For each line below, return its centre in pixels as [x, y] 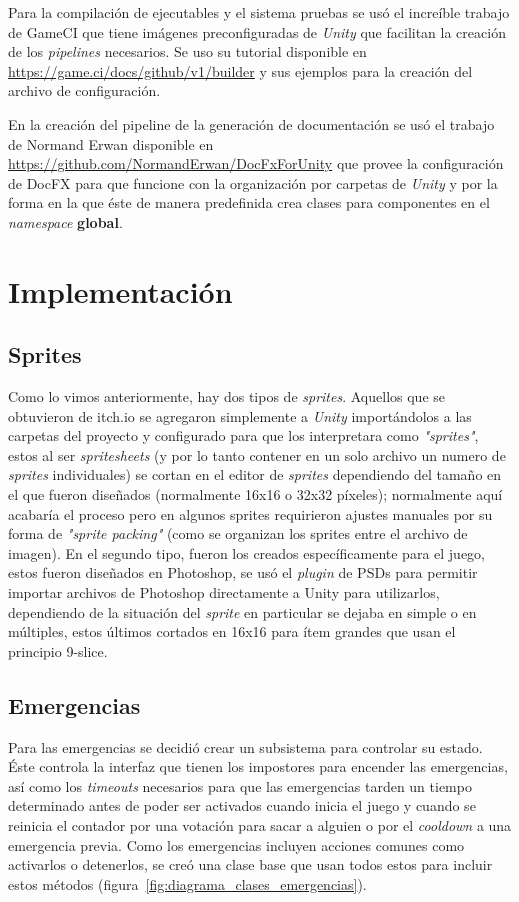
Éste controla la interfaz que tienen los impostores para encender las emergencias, [258, 766]
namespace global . [65, 221]
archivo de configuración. [84, 90]
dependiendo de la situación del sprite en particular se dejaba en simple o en [242, 611]
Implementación [120, 290]
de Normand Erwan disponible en [111, 143]
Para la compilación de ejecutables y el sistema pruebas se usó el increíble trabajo [259, 12]
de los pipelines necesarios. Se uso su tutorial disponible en [187, 51]
